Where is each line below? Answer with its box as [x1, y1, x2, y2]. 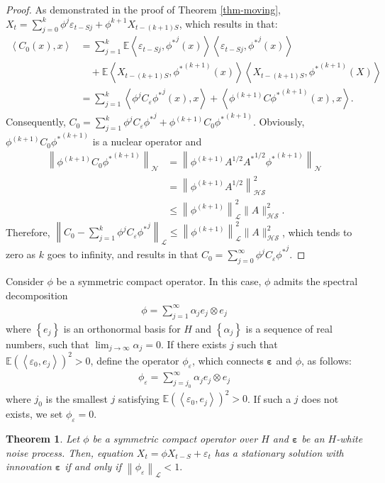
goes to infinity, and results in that [47, 247, 199, 262]
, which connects [191, 352, 264, 367]
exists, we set [6, 406, 63, 421]
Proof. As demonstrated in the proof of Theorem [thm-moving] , [6, 2, 281, 16]
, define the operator [90, 352, 179, 367]
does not [301, 391, 339, 406]
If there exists [167, 336, 227, 351]
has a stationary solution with [214, 445, 344, 460]
